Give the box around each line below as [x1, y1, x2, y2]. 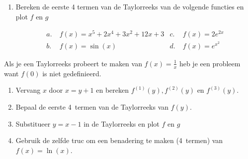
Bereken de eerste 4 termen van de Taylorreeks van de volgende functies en [15, 1, 244, 11]
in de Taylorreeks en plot [83, 118, 160, 129]
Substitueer [15, 118, 51, 129]
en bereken [96, 85, 129, 95]
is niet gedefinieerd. [42, 68, 101, 78]
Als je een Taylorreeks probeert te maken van [4, 58, 142, 68]
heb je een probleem [179, 58, 241, 68]
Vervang [15, 85, 41, 95]
